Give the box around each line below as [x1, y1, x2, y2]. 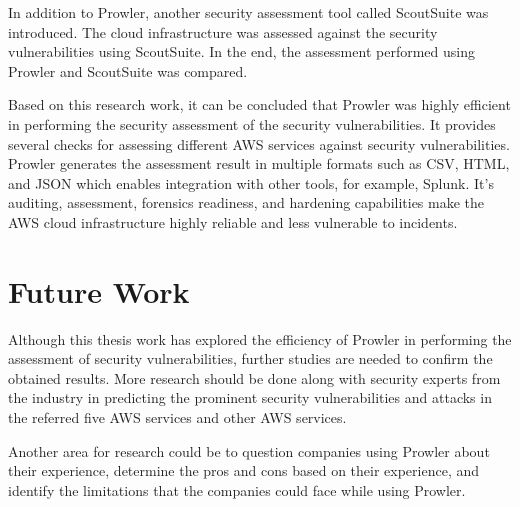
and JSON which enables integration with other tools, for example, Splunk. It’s [8, 172, 494, 193]
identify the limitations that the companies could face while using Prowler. [8, 479, 466, 500]
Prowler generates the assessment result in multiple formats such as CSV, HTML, [8, 153, 510, 174]
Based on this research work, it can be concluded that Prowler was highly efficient [8, 94, 511, 115]
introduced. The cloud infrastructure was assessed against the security [8, 21, 438, 42]
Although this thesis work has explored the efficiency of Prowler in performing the [8, 328, 512, 349]
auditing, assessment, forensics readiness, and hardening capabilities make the [8, 192, 485, 213]
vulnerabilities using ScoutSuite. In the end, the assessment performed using [8, 41, 475, 62]
